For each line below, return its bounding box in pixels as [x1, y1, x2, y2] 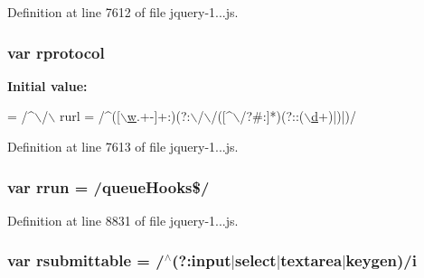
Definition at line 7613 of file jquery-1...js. [7, 137, 239, 155]
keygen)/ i [345, 249, 417, 272]
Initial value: [7, 76, 88, 95]
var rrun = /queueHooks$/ [7, 175, 210, 198]
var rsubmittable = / [7, 249, 165, 272]
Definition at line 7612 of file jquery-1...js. [7, 3, 239, 21]
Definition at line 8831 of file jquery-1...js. [7, 210, 239, 229]
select [235, 249, 277, 272]
